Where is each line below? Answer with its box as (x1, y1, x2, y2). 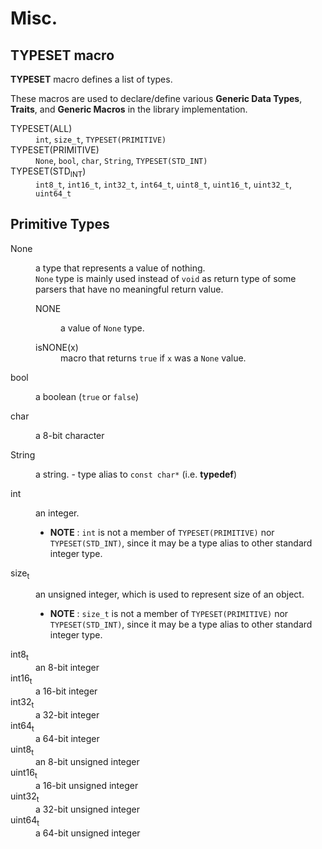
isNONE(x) (35, 341, 79, 353)
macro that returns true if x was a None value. (60, 352, 247, 364)
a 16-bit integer (35, 685, 98, 697)
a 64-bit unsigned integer (35, 827, 141, 839)
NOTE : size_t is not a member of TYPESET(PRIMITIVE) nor (49, 608, 289, 620)
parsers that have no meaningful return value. (35, 283, 224, 295)
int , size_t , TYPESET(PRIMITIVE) (35, 133, 167, 145)
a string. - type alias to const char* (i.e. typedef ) (35, 468, 238, 480)
